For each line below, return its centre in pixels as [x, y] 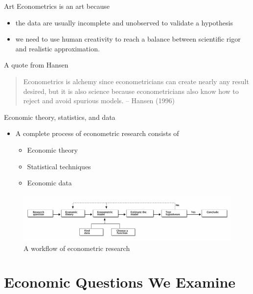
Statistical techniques [59, 166]
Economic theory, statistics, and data [60, 117]
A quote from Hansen [36, 65]
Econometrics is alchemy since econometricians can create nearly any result [136, 81]
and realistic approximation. [57, 48]
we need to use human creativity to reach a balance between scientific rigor [128, 39]
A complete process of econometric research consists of [97, 133]
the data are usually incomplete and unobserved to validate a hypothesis [124, 22]
